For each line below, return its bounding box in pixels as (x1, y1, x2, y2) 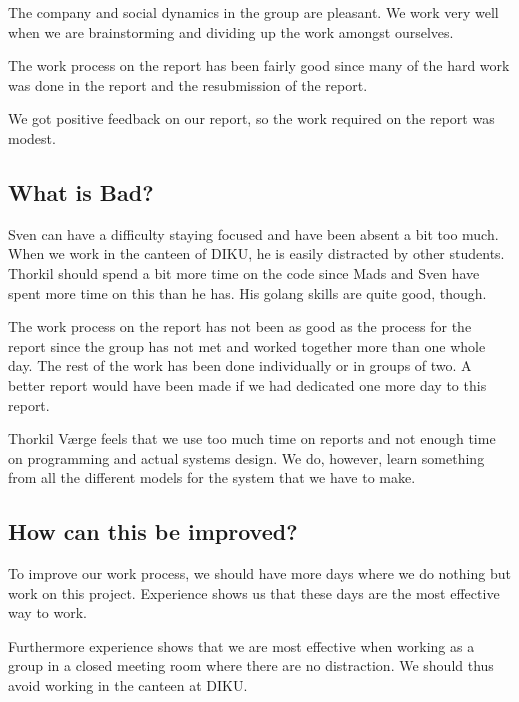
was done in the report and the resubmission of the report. (8, 74, 368, 95)
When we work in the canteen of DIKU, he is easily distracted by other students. (8, 243, 505, 264)
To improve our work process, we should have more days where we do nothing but (8, 563, 511, 584)
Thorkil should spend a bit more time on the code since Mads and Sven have (8, 262, 480, 283)
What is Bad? (8, 176, 154, 207)
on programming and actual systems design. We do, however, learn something (8, 447, 485, 468)
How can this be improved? (8, 516, 298, 547)
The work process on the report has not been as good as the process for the (8, 316, 472, 337)
